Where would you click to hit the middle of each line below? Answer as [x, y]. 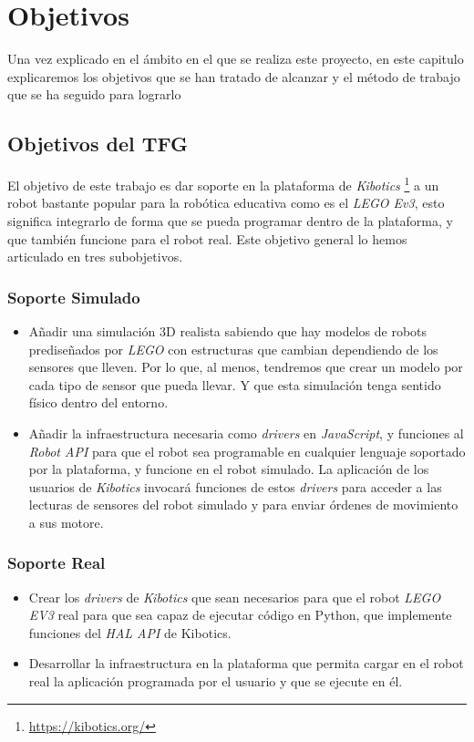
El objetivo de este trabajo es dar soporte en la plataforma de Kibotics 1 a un [223, 184]
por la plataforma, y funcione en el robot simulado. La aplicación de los [229, 469]
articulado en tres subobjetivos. [95, 257]
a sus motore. [66, 522]
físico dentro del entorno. [98, 402]
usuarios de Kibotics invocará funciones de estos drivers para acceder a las [235, 486]
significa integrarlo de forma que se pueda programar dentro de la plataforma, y [230, 220]
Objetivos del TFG [98, 144]
